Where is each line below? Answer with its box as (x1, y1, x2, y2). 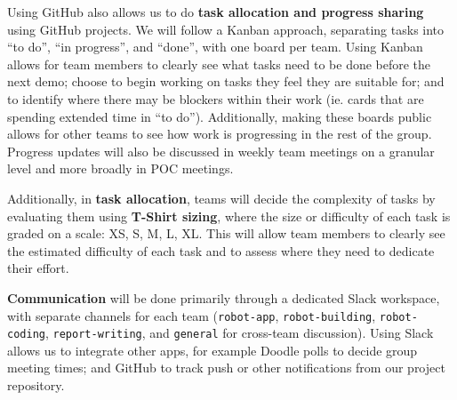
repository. (7, 376, 65, 394)
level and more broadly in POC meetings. (7, 159, 234, 178)
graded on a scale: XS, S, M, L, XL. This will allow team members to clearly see (7, 224, 445, 243)
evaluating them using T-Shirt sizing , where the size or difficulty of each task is (7, 206, 451, 225)
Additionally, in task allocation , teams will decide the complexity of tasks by (7, 188, 436, 207)
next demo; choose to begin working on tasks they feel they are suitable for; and (7, 72, 445, 91)
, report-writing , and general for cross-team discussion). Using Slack (44, 324, 434, 342)
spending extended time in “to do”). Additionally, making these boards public (7, 107, 432, 125)
